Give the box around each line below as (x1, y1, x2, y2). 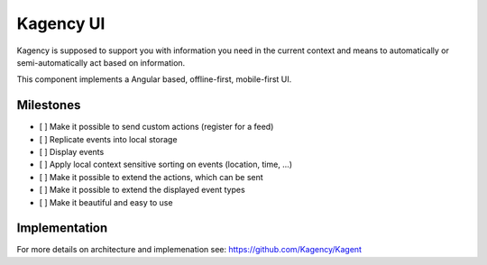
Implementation (16, 221, 108, 236)
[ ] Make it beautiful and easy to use (39, 196, 173, 207)
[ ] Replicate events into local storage (39, 133, 178, 144)
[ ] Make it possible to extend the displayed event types (39, 185, 245, 196)
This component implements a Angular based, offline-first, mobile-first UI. (16, 74, 292, 85)
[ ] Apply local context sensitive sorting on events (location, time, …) (39, 159, 293, 170)
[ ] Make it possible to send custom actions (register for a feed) (39, 122, 274, 132)
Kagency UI (16, 14, 106, 33)
